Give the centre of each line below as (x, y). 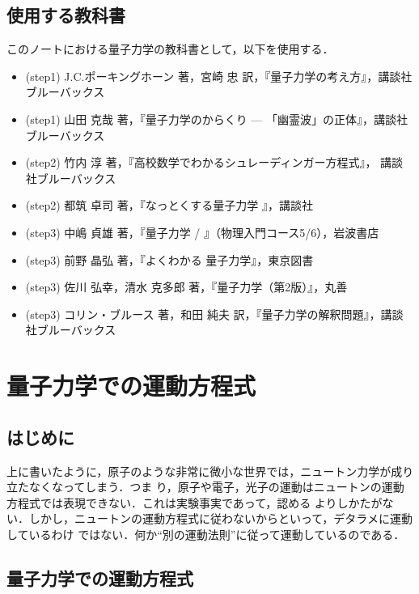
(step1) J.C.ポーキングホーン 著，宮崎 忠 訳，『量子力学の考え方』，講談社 (219, 76)
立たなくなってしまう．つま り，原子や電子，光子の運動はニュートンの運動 (205, 487)
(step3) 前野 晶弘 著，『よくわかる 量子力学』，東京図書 (169, 259)
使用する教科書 (66, 15)
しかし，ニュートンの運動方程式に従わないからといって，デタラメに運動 (220, 518)
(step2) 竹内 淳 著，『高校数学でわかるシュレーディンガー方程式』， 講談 (214, 162)
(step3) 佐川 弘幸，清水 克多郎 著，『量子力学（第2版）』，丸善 (186, 287)
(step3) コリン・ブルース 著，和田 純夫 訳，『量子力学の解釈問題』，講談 (214, 314)
